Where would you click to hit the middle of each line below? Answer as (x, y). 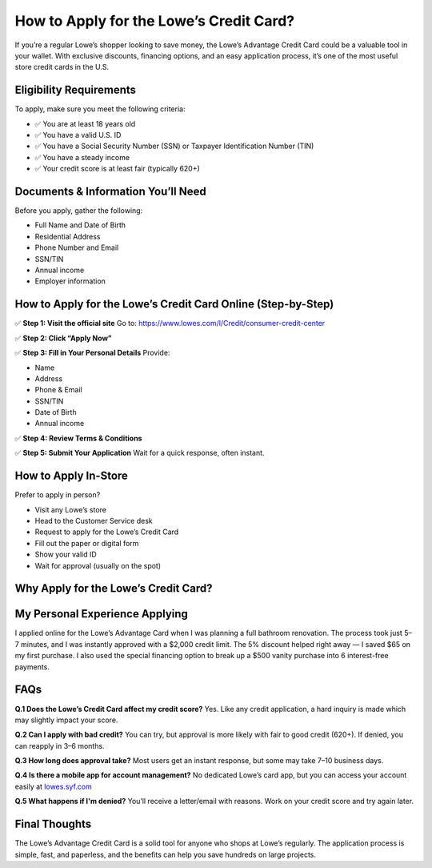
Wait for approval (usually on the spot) (98, 565)
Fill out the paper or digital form (87, 543)
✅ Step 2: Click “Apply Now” (63, 338)
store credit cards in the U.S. (62, 67)
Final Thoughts (53, 824)
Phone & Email (59, 390)
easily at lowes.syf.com (53, 786)
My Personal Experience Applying (101, 614)
